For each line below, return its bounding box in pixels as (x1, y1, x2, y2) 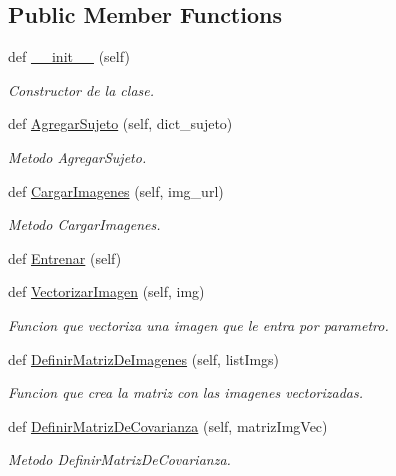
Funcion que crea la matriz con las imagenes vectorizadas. (8, 382, 363, 403)
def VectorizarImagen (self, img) (8, 281, 205, 302)
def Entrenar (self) (8, 247, 122, 268)
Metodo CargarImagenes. (8, 214, 161, 235)
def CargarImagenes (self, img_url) (8, 180, 224, 201)
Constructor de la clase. (8, 79, 155, 100)
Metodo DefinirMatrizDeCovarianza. (8, 449, 231, 470)
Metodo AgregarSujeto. (8, 146, 147, 167)
